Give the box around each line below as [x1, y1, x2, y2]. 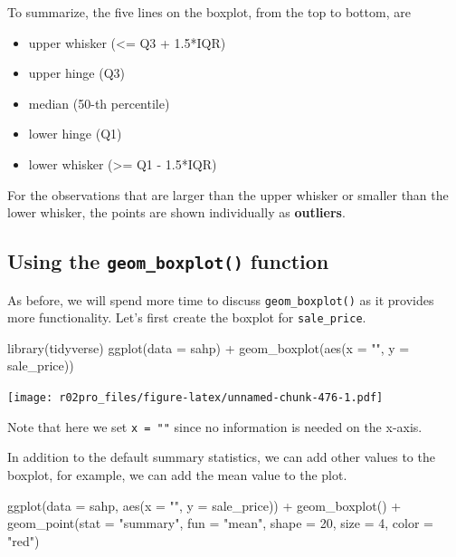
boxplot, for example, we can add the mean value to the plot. [7, 465, 347, 484]
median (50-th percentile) [28, 93, 170, 112]
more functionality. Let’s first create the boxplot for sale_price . [7, 308, 366, 327]
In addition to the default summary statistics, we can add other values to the [7, 447, 435, 466]
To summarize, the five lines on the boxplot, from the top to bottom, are [7, 3, 411, 21]
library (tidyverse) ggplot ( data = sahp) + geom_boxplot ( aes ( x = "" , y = [7, 338, 410, 357]
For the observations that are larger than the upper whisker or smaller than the [7, 185, 449, 204]
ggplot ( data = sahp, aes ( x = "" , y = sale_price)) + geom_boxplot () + [7, 495, 402, 514]
